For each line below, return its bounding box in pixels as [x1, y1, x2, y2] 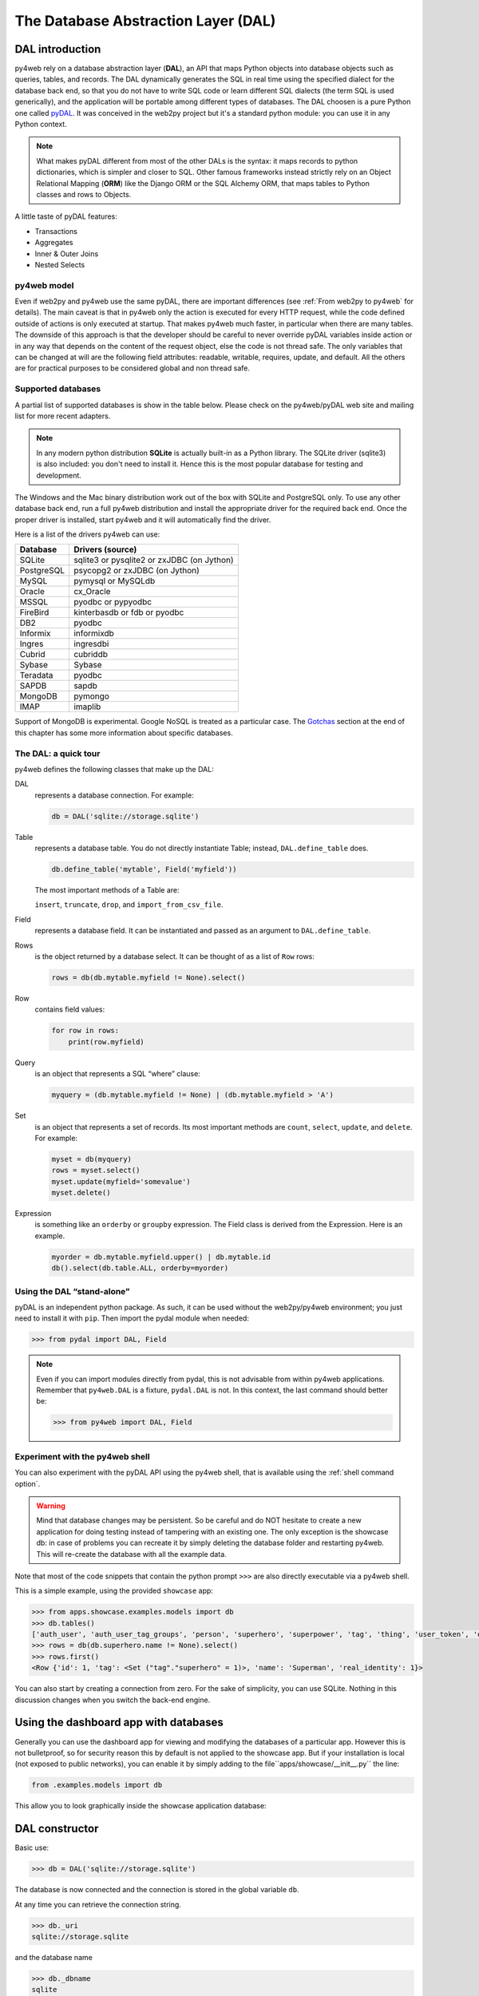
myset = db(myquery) [51, 1154, 132, 1163]
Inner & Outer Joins [34, 248, 99, 259]
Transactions [34, 226, 77, 236]
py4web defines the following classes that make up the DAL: [14, 764, 215, 774]
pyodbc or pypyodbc [73, 596, 152, 608]
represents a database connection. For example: [34, 790, 195, 800]
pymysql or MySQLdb [73, 576, 156, 587]
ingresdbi [73, 639, 109, 650]
